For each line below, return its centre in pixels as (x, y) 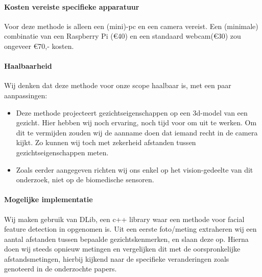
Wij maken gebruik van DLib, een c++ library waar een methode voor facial (124, 219)
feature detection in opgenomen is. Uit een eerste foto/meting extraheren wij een (130, 229)
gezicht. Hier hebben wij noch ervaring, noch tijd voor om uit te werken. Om (136, 122)
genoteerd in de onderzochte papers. (61, 269)
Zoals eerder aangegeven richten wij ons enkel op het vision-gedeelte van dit (135, 169)
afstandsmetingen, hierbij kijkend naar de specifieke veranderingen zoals (117, 258)
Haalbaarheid (28, 66)
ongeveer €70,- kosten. (39, 46)
